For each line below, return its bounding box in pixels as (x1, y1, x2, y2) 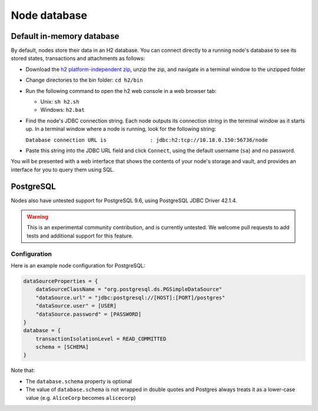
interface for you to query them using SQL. (11, 166, 115, 173)
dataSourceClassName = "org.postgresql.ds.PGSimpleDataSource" (35, 286, 223, 293)
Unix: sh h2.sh (40, 98, 79, 105)
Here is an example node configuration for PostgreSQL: (11, 262, 145, 269)
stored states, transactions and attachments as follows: (11, 55, 145, 62)
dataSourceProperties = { (23, 278, 98, 285)
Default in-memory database (11, 31, 120, 41)
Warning (26, 213, 48, 220)
